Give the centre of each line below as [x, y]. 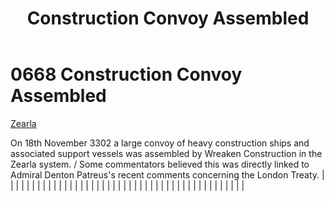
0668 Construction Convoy [126, 74]
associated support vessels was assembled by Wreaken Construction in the [166, 153]
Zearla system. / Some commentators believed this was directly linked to [160, 164]
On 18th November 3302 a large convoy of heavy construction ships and [160, 143]
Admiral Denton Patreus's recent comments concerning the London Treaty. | [167, 174]
